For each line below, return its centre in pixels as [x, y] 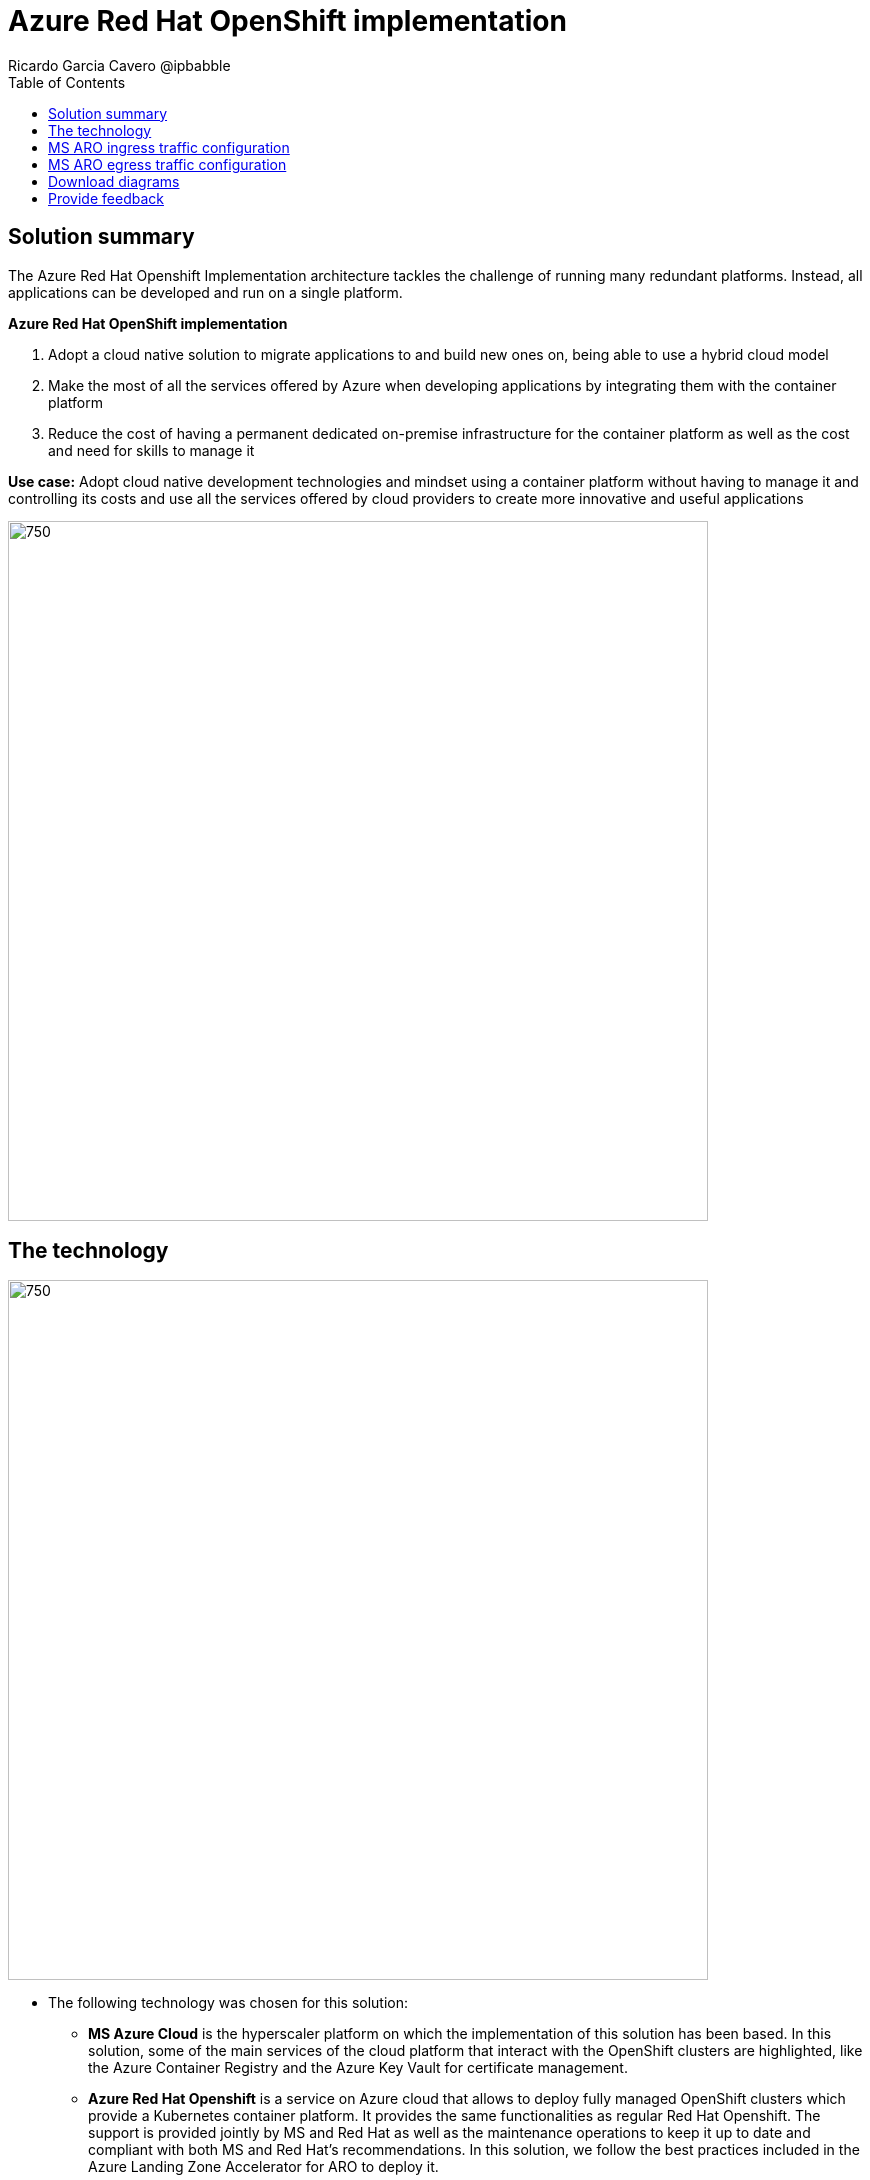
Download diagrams [114, 181]
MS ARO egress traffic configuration [167, 164]
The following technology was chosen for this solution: [228, 2003]
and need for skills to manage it [151, 450]
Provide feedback [106, 198]
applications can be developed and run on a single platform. [205, 292]
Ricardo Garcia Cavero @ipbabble [119, 65]
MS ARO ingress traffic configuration [169, 147]
